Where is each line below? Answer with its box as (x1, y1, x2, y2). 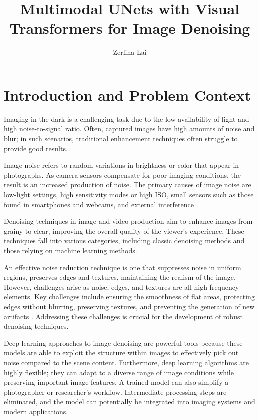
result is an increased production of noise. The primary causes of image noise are (4, 179, 251, 190)
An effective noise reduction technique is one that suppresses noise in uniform (4, 262, 241, 272)
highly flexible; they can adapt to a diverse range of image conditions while (4, 367, 234, 377)
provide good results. (4, 143, 68, 153)
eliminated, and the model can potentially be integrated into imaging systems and (4, 396, 255, 407)
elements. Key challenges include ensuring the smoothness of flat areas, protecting (4, 291, 255, 302)
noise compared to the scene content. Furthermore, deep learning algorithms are (4, 357, 249, 367)
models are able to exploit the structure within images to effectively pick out (4, 347, 239, 358)
